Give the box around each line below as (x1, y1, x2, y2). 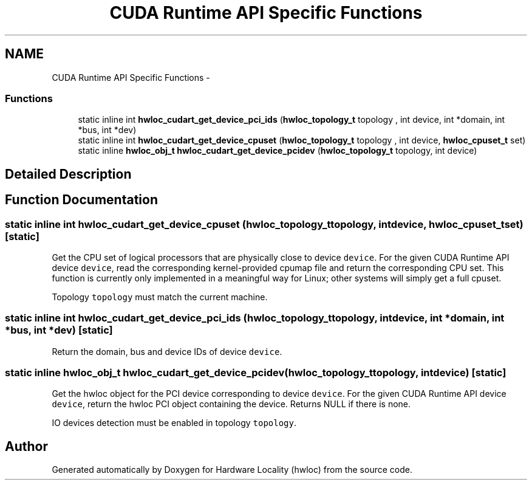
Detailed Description (5, 166, 132, 182)
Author (5, 438, 48, 454)
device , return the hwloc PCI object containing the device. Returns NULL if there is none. (52, 399, 411, 410)
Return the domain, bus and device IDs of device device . (52, 346, 282, 357)
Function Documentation (5, 192, 158, 208)
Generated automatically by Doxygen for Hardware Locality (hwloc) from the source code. (52, 464, 412, 475)
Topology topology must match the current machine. (52, 291, 268, 302)
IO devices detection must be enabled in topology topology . (52, 418, 297, 428)
